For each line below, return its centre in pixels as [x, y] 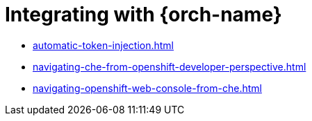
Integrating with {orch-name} [143, 15]
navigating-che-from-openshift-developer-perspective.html [170, 66]
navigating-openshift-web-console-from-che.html [147, 88]
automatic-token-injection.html [103, 45]
